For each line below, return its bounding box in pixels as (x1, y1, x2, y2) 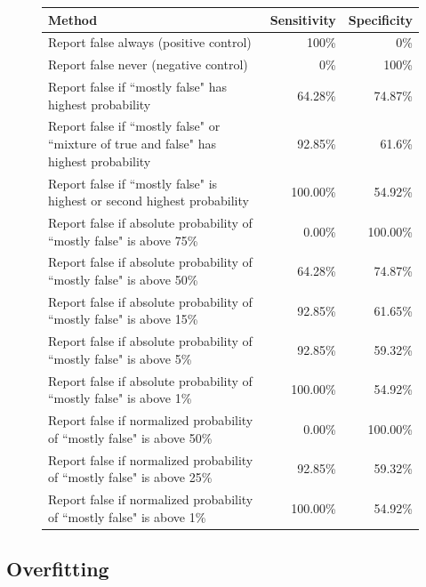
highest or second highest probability (48, 191, 249, 210)
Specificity (348, 10, 413, 28)
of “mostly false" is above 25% (48, 468, 213, 486)
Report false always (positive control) (48, 33, 252, 52)
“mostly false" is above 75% (48, 230, 198, 249)
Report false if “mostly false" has (48, 77, 227, 96)
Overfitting (6, 555, 109, 583)
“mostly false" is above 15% (48, 310, 198, 328)
